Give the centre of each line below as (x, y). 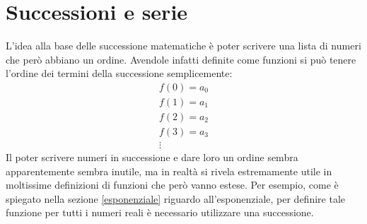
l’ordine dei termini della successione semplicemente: (119, 73)
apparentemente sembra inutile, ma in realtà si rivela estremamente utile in (169, 171)
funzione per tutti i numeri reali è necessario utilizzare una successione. (160, 212)
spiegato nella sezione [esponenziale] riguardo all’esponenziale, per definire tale (175, 198)
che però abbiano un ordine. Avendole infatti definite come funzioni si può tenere (181, 59)
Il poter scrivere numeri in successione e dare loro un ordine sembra (152, 157)
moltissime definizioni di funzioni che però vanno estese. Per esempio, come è (172, 185)
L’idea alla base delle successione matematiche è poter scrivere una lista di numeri (183, 46)
